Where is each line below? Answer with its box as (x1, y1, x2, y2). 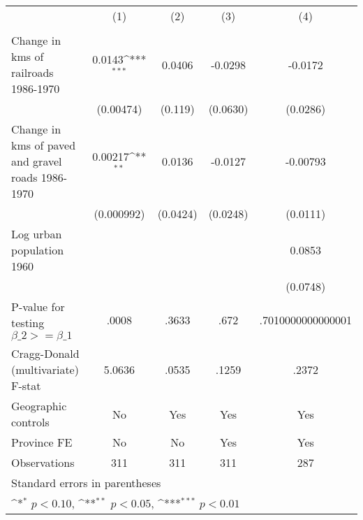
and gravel (11, 153, 62, 169)
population (11, 242, 64, 258)
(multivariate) (11, 361, 79, 377)
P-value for (11, 298, 65, 315)
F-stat (11, 377, 41, 393)
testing (11, 315, 45, 331)
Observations (11, 454, 75, 470)
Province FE (11, 434, 73, 450)
